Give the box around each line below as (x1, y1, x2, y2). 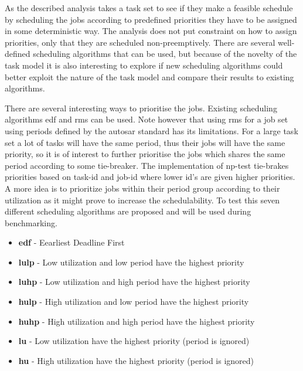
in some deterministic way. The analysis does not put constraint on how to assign (5, 25, 297, 37)
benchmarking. (5, 216, 57, 229)
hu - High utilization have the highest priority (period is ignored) (18, 354, 254, 366)
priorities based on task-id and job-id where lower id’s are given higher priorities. (5, 171, 295, 183)
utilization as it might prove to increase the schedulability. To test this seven (5, 193, 280, 206)
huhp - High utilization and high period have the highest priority (18, 315, 255, 327)
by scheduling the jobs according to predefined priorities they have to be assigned (5, 13, 297, 25)
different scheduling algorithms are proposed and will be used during (5, 205, 251, 217)
